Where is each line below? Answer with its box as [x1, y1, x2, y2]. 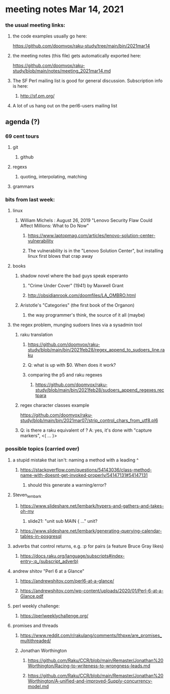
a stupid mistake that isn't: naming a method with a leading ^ [12, 457, 139, 463]
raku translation [20, 332, 53, 338]
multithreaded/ [20, 637, 52, 644]
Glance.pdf [20, 593, 44, 599]
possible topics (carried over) [5, 445, 79, 452]
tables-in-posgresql [20, 533, 62, 539]
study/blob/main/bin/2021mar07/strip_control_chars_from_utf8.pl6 [20, 417, 158, 423]
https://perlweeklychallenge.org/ [20, 612, 89, 619]
